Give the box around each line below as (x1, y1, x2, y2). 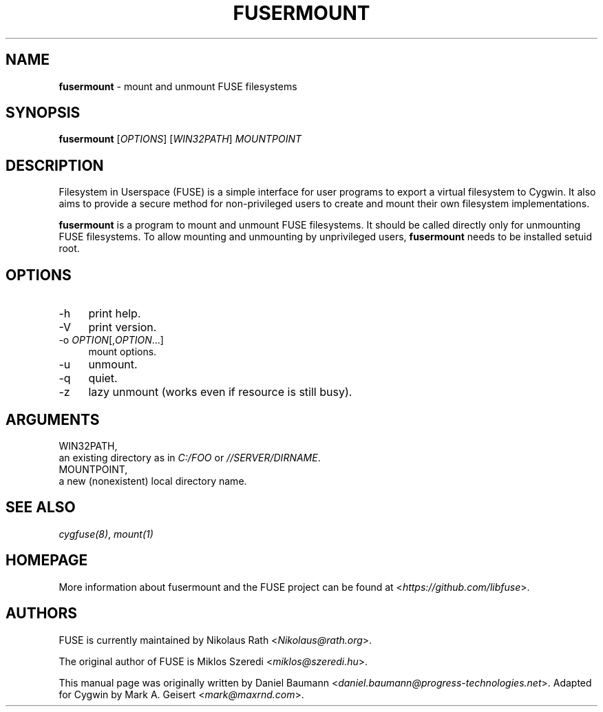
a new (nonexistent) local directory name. (59, 474, 247, 487)
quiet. (88, 371, 118, 386)
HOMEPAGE (6, 552, 88, 569)
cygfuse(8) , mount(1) (59, 527, 154, 540)
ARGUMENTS (6, 410, 100, 428)
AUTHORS (6, 605, 78, 622)
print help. (88, 306, 141, 321)
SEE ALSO (6, 499, 76, 516)
